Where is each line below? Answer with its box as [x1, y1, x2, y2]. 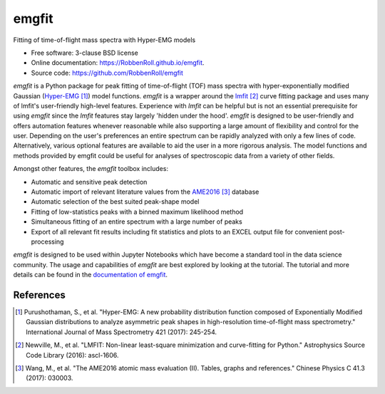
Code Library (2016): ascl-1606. [26, 351, 119, 359]
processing [31, 237, 64, 246]
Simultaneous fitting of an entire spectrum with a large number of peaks [31, 217, 242, 226]
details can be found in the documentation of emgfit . [13, 271, 168, 279]
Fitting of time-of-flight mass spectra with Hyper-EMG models [13, 36, 196, 44]
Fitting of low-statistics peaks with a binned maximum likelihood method [31, 207, 244, 216]
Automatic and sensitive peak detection [31, 177, 148, 186]
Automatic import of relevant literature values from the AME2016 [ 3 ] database [31, 187, 260, 196]
